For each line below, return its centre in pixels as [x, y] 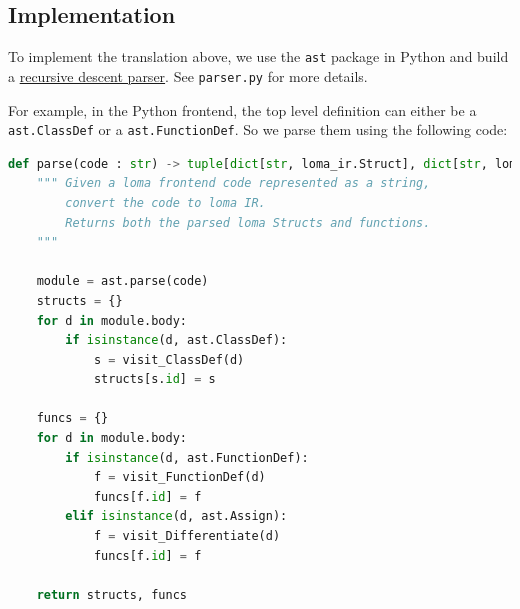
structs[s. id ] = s [154, 379]
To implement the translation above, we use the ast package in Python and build [258, 56]
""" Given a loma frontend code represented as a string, [233, 183]
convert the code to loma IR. [165, 202]
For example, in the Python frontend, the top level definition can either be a [242, 109]
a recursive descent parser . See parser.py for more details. [188, 75]
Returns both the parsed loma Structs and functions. [248, 222]
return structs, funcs [111, 594]
